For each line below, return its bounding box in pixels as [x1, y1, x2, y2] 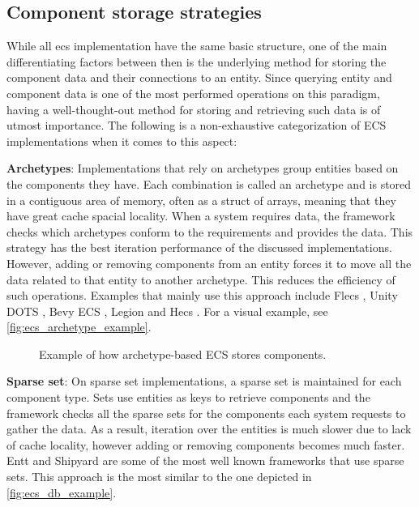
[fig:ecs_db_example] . [6, 484, 117, 501]
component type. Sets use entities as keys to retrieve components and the [6, 389, 370, 406]
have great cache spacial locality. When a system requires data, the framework [6, 207, 395, 224]
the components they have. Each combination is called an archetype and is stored [6, 175, 412, 192]
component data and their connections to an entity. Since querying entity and [6, 69, 392, 86]
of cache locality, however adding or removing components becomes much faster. [6, 436, 405, 453]
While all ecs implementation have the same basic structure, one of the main [6, 37, 387, 54]
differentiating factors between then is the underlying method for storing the [6, 53, 387, 70]
